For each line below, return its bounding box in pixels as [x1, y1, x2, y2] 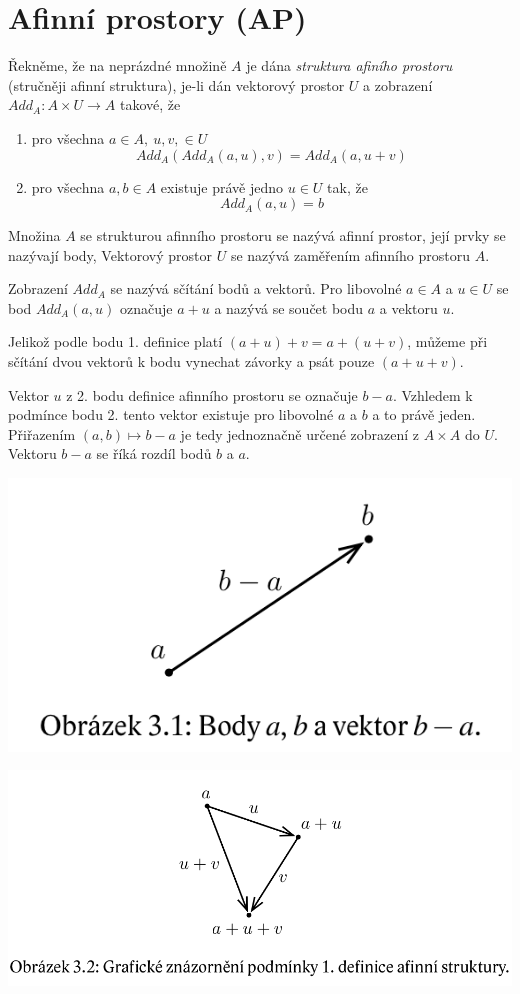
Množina [8, 225, 61, 246]
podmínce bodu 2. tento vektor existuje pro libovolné [8, 404, 334, 425]
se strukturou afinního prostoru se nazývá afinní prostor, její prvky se [80, 225, 506, 246]
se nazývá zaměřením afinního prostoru [230, 244, 470, 265]
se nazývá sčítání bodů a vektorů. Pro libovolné [110, 278, 402, 299]
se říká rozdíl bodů [96, 443, 212, 464]
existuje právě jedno [160, 176, 284, 197]
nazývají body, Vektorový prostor [8, 244, 213, 265]
